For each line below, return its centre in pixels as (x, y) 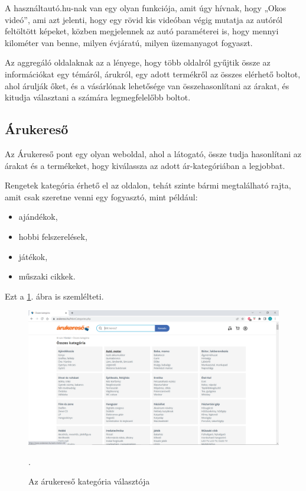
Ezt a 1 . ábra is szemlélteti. (54, 296)
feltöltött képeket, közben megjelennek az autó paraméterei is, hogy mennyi (142, 31)
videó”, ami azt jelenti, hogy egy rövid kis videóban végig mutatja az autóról (144, 19)
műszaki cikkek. (47, 276)
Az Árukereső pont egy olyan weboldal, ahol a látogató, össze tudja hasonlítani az (153, 153)
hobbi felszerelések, (53, 236)
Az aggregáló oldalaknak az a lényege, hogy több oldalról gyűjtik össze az (138, 62)
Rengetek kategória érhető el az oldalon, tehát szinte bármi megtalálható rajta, (148, 185)
